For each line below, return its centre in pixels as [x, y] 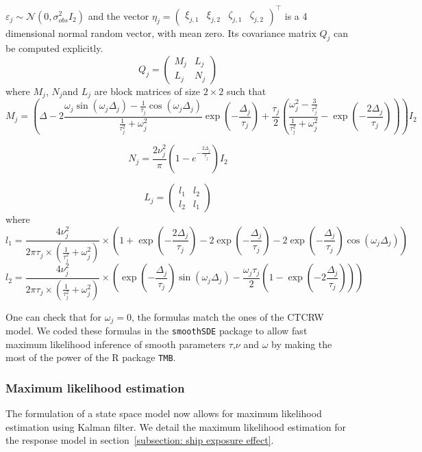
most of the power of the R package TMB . [91, 357]
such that [246, 91]
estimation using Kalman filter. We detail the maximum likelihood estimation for [176, 426]
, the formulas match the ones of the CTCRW [227, 316]
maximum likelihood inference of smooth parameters [116, 344]
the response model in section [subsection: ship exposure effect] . [140, 440]
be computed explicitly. [54, 48]
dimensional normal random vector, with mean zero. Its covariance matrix [161, 32]
